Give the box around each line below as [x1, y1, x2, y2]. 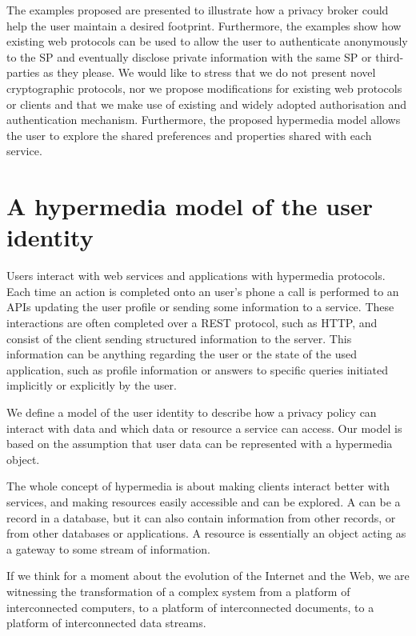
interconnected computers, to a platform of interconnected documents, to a [6, 598, 374, 615]
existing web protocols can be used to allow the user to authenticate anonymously [6, 33, 408, 50]
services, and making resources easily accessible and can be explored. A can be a [6, 493, 401, 510]
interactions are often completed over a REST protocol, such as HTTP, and [6, 314, 378, 331]
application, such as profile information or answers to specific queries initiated [6, 361, 389, 378]
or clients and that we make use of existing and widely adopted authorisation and [6, 95, 407, 112]
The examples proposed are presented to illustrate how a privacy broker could [6, 2, 389, 18]
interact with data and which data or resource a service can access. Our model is [6, 419, 402, 436]
